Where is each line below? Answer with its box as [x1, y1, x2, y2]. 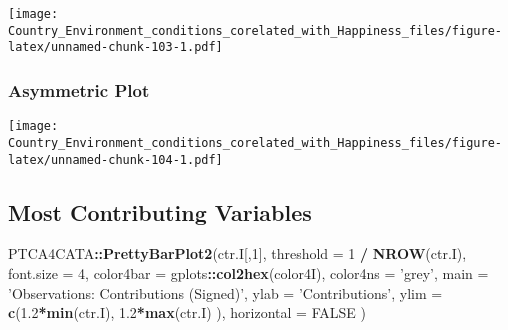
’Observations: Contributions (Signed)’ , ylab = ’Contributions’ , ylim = [8, 282, 443, 303]
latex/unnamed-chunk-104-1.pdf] [8, 152, 223, 167]
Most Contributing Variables [8, 196, 312, 227]
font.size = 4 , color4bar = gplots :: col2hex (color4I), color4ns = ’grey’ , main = [8, 262, 489, 283]
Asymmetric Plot [8, 77, 150, 102]
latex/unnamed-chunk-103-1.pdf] [8, 40, 223, 55]
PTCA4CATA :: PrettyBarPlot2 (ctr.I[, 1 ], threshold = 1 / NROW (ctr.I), [8, 243, 467, 264]
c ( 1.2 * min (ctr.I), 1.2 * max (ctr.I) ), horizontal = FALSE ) [8, 302, 366, 323]
